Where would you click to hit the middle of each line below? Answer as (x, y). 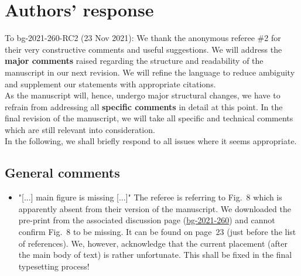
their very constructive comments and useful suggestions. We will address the (143, 49)
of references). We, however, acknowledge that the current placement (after (153, 243)
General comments (62, 173)
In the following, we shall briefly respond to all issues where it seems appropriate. (151, 141)
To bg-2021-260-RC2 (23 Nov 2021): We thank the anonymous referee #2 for (143, 38)
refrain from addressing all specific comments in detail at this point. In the (144, 106)
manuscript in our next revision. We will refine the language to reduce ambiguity (150, 72)
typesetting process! (54, 266)
